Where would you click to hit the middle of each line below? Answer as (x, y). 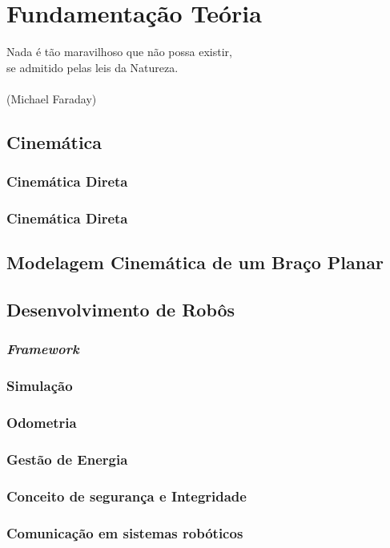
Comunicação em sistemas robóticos (125, 532)
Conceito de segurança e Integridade (127, 496)
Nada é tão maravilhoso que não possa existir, (119, 52)
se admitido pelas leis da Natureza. (92, 67)
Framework (43, 349)
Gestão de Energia (67, 459)
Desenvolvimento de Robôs (121, 310)
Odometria (42, 423)
